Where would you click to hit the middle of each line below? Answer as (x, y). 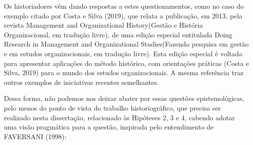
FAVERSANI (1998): (35, 136)
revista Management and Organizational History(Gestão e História (104, 25)
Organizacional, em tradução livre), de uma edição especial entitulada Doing (118, 34)
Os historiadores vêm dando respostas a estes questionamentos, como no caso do (124, 6)
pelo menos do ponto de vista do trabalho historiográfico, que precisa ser (113, 107)
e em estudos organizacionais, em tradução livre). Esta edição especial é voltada (123, 53)
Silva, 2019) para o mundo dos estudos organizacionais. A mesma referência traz (124, 72)
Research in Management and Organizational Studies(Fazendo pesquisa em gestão (126, 44)
